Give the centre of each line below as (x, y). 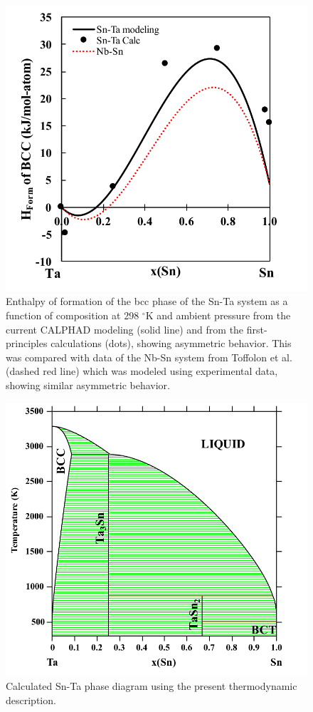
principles (27, 343)
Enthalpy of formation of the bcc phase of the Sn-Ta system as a (147, 301)
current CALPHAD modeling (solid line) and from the (125, 329)
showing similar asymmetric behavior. (88, 385)
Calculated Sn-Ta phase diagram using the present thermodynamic (152, 685)
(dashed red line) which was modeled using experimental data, (142, 371)
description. (31, 700)
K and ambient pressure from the (218, 315)
